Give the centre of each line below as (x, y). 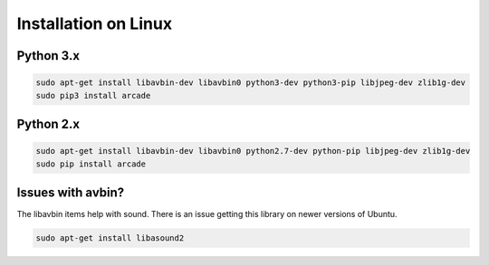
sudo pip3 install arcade (93, 95)
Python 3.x (48, 56)
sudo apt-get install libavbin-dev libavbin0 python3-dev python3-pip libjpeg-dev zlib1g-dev (251, 83)
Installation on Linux (94, 24)
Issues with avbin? (71, 192)
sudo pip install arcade (91, 164)
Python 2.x (48, 123)
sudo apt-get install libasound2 (110, 238)
